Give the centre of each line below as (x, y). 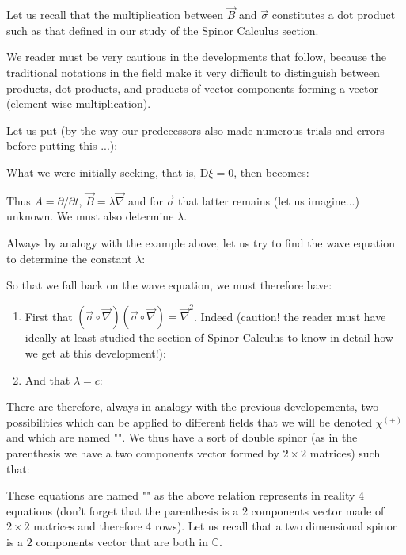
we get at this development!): (95, 353)
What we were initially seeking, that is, (102, 172)
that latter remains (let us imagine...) (269, 200)
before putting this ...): (62, 145)
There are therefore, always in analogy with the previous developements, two (193, 406)
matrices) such (345, 453)
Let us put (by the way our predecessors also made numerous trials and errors (195, 130)
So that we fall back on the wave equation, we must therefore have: (169, 285)
